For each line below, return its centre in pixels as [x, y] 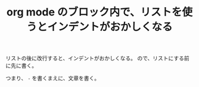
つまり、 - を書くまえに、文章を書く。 [53, 78]
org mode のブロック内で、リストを [94, 12]
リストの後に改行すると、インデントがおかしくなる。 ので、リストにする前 [97, 58]
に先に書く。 [21, 66]
